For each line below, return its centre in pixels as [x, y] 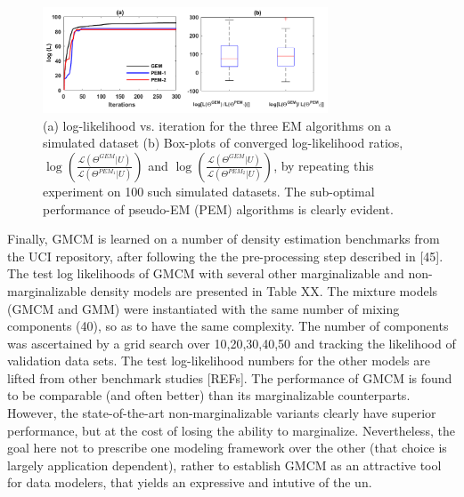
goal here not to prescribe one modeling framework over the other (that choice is [227, 448]
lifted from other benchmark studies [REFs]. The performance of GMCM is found [230, 377]
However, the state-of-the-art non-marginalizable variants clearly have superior [222, 413]
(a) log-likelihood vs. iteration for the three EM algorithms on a [217, 125]
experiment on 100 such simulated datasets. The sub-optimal [209, 191]
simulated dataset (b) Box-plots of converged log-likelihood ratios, [223, 143]
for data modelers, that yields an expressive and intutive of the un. [190, 482]
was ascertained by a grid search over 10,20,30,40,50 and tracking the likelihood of [232, 343]
